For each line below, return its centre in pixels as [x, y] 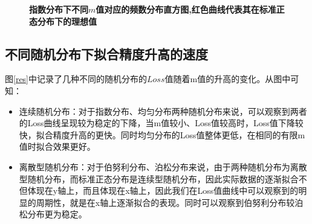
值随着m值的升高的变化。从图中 [228, 79]
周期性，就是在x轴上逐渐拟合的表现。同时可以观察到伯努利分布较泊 [170, 202]
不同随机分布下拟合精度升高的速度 [106, 53]
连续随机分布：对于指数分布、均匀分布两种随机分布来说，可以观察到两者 [163, 111]
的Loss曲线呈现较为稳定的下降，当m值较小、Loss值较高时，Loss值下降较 [161, 123]
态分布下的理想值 [63, 21]
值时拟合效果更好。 [57, 146]
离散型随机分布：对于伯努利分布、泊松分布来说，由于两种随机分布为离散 [163, 166]
